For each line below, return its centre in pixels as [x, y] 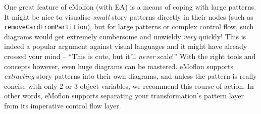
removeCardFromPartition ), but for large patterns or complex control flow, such [129, 26]
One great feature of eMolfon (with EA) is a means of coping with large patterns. [130, 7]
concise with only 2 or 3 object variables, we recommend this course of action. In [129, 85]
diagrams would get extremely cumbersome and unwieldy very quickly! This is [125, 36]
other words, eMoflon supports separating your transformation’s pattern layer [124, 96]
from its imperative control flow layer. [63, 105]
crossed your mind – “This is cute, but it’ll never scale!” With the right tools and [130, 56]
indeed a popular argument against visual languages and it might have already [126, 46]
